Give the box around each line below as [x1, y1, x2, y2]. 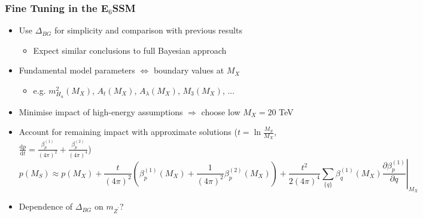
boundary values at [153, 64, 224, 76]
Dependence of [19, 200, 73, 213]
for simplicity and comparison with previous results [54, 24, 242, 36]
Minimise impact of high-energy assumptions [19, 105, 183, 118]
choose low [201, 105, 241, 118]
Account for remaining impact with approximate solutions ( [19, 125, 238, 138]
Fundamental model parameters [19, 64, 135, 76]
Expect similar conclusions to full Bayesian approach [33, 44, 227, 56]
